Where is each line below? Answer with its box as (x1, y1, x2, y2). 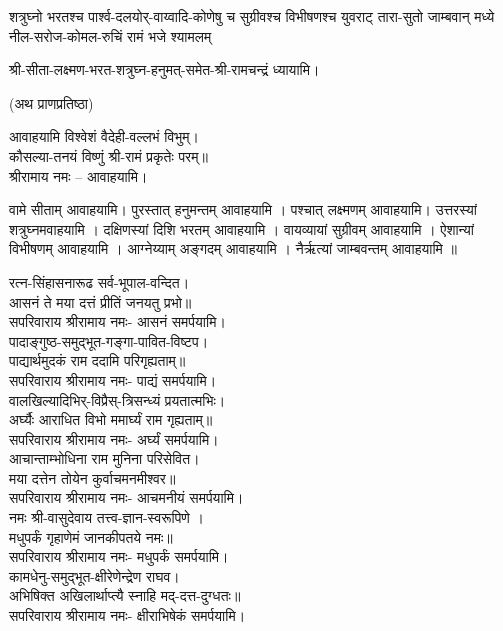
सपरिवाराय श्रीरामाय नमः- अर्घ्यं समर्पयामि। (9, 428, 219, 449)
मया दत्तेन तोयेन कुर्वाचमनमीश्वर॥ (9, 467, 176, 488)
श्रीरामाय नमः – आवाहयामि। (9, 165, 148, 186)
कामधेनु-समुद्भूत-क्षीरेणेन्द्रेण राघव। (9, 565, 180, 586)
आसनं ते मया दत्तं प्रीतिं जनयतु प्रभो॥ (9, 291, 192, 312)
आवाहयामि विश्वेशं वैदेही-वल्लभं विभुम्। (9, 126, 200, 147)
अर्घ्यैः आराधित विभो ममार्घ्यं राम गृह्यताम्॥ (9, 409, 213, 430)
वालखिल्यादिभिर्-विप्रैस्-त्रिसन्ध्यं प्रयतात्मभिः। (9, 389, 226, 410)
